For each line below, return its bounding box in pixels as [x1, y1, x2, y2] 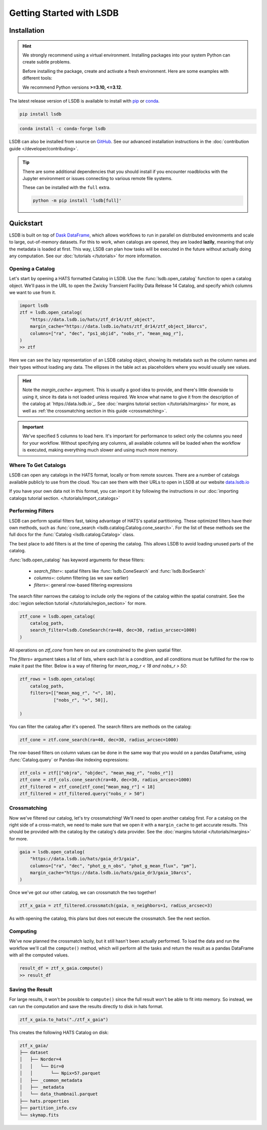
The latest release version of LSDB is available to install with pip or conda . [9, 98, 160, 104]
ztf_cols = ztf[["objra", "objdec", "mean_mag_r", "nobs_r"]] [19, 770, 174, 775]
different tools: [22, 75, 52, 81]
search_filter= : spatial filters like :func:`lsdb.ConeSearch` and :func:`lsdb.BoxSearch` [34, 568, 206, 574]
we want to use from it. [9, 289, 56, 295]
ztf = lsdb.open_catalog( [19, 310, 83, 315]
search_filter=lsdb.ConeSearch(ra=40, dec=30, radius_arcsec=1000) [30, 627, 197, 633]
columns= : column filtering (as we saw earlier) [34, 575, 129, 581]
